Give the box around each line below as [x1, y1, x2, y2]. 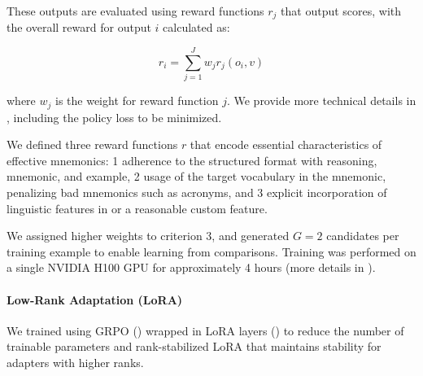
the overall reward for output [7, 19, 151, 36]
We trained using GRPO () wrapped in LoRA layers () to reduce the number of [7, 321, 404, 339]
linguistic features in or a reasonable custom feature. [7, 199, 268, 216]
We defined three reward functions [7, 136, 178, 153]
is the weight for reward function [55, 92, 219, 109]
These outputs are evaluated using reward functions [7, 2, 264, 19]
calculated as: [163, 19, 230, 36]
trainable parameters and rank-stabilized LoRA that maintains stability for [7, 338, 382, 355]
